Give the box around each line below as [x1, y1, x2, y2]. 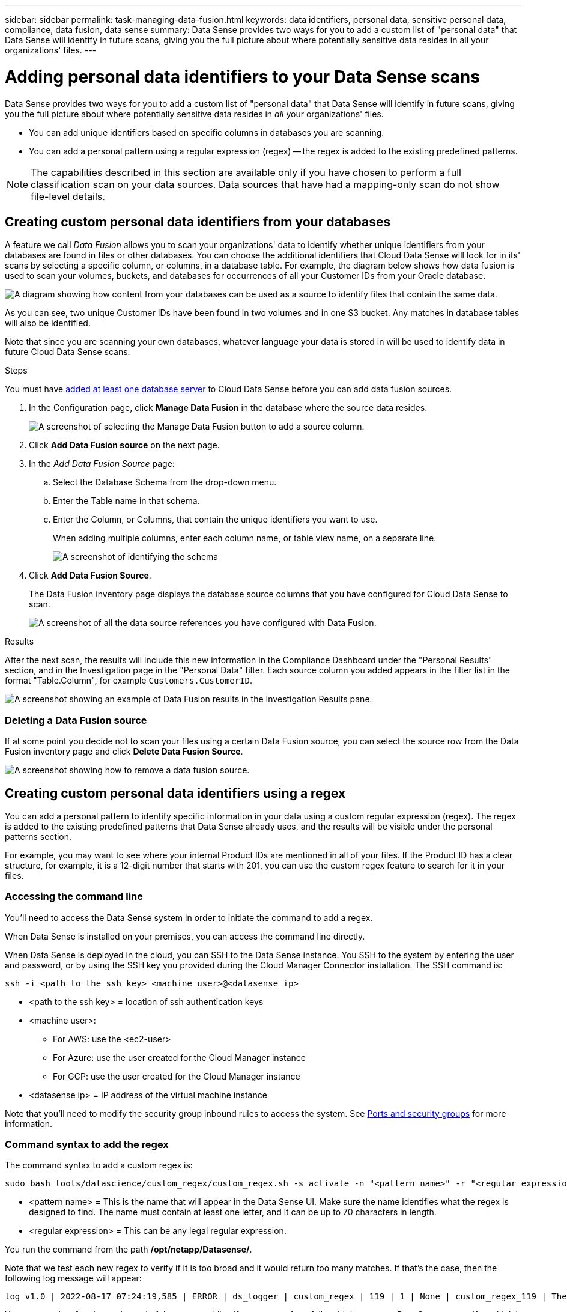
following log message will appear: [5, 1273, 142, 1284]
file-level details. [31, 190, 105, 202]
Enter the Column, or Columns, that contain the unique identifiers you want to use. [53, 514, 378, 525]
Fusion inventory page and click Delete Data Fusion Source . [5, 746, 243, 757]
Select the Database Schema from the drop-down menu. [53, 477, 277, 488]
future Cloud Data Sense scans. [5, 347, 130, 357]
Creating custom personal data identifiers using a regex [5, 785, 346, 801]
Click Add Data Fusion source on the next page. [29, 440, 220, 451]
